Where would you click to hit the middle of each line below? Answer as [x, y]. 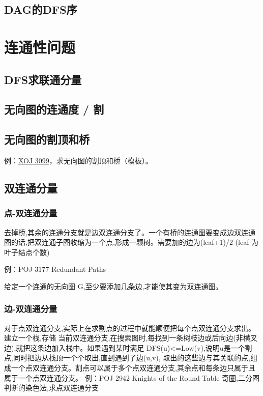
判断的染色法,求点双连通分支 [51, 388]
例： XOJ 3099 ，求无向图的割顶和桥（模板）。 [78, 160]
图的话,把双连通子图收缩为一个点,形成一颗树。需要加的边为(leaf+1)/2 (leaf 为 [131, 242]
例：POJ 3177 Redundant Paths [55, 269]
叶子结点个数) [27, 252]
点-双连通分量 [31, 213]
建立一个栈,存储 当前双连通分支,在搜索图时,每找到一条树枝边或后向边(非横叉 [131, 338]
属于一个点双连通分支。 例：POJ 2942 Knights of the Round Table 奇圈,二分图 [132, 377]
